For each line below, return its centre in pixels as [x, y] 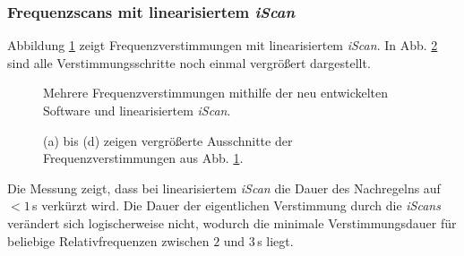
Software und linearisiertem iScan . [137, 110]
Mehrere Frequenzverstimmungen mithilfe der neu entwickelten [216, 93]
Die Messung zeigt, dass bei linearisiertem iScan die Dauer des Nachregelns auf [224, 188]
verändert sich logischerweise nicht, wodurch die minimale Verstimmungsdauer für [232, 222]
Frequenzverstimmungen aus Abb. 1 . [143, 158]
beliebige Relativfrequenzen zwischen [108, 240]
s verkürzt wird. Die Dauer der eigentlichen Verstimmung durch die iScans [236, 205]
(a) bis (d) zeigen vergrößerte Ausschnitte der [168, 140]
